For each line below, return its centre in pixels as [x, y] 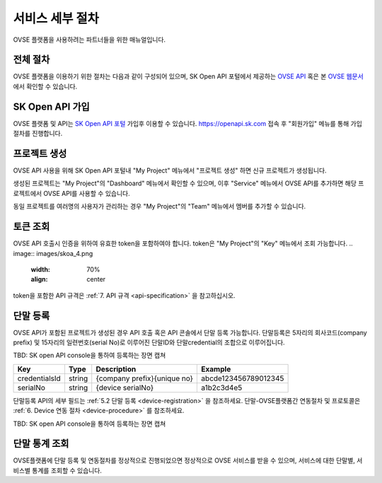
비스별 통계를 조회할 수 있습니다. [58, 470]
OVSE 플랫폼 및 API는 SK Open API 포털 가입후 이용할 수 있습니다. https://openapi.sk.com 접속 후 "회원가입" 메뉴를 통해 [181, 123]
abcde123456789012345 [243, 378]
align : [39, 279]
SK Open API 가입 [51, 106]
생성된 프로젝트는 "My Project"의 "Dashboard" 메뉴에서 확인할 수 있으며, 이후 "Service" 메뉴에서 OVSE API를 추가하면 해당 [185, 183]
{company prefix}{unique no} [145, 378]
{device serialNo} [125, 388]
